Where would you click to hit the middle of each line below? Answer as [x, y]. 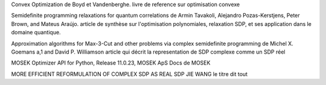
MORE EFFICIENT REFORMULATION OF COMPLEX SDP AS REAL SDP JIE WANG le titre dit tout [129, 74]
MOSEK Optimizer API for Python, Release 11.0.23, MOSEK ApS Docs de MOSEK [111, 63]
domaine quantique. [36, 33]
